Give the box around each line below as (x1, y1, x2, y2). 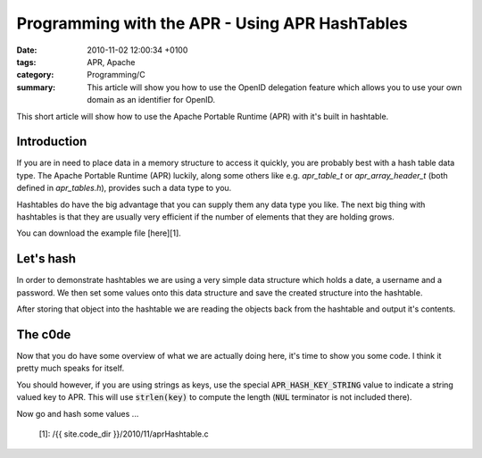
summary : (16, 81, 56, 93)
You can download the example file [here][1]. (16, 228, 182, 238)
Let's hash (16, 251, 76, 267)
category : (16, 70, 54, 80)
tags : (16, 56, 37, 67)
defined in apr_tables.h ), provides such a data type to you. (16, 183, 232, 194)
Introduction (16, 134, 87, 149)
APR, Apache (87, 56, 136, 67)
